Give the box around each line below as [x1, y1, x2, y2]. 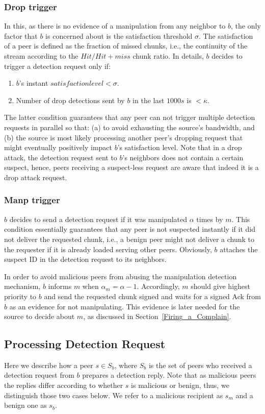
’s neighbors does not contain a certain [122, 152, 244, 162]
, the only [231, 20, 261, 31]
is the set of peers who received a [148, 359, 252, 370]
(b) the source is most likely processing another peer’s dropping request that [4, 132, 243, 142]
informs [48, 281, 72, 291]
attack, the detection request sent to [4, 152, 117, 162]
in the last [132, 94, 165, 105]
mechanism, [4, 281, 41, 291]
